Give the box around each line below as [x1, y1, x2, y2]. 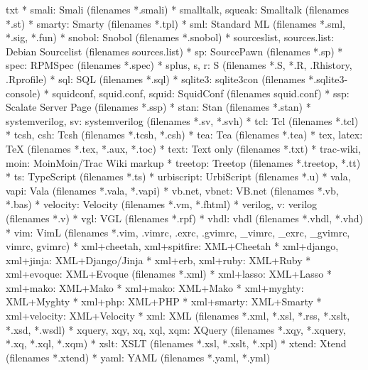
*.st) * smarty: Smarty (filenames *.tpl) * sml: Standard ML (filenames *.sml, [6, 16, 345, 31]
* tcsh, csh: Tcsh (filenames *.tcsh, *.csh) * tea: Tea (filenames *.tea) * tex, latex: [6, 127, 363, 142]
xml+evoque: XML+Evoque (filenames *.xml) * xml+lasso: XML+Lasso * [6, 266, 332, 281]
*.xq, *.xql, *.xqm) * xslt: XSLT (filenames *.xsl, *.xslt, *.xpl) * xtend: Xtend [6, 336, 347, 351]
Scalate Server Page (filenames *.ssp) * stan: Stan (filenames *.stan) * [6, 99, 311, 114]
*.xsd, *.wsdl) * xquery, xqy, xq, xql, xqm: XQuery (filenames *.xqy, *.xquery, [6, 322, 346, 337]
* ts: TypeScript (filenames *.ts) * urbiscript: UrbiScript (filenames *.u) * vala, [6, 169, 351, 184]
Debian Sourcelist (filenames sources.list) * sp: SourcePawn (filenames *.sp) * [6, 43, 343, 58]
